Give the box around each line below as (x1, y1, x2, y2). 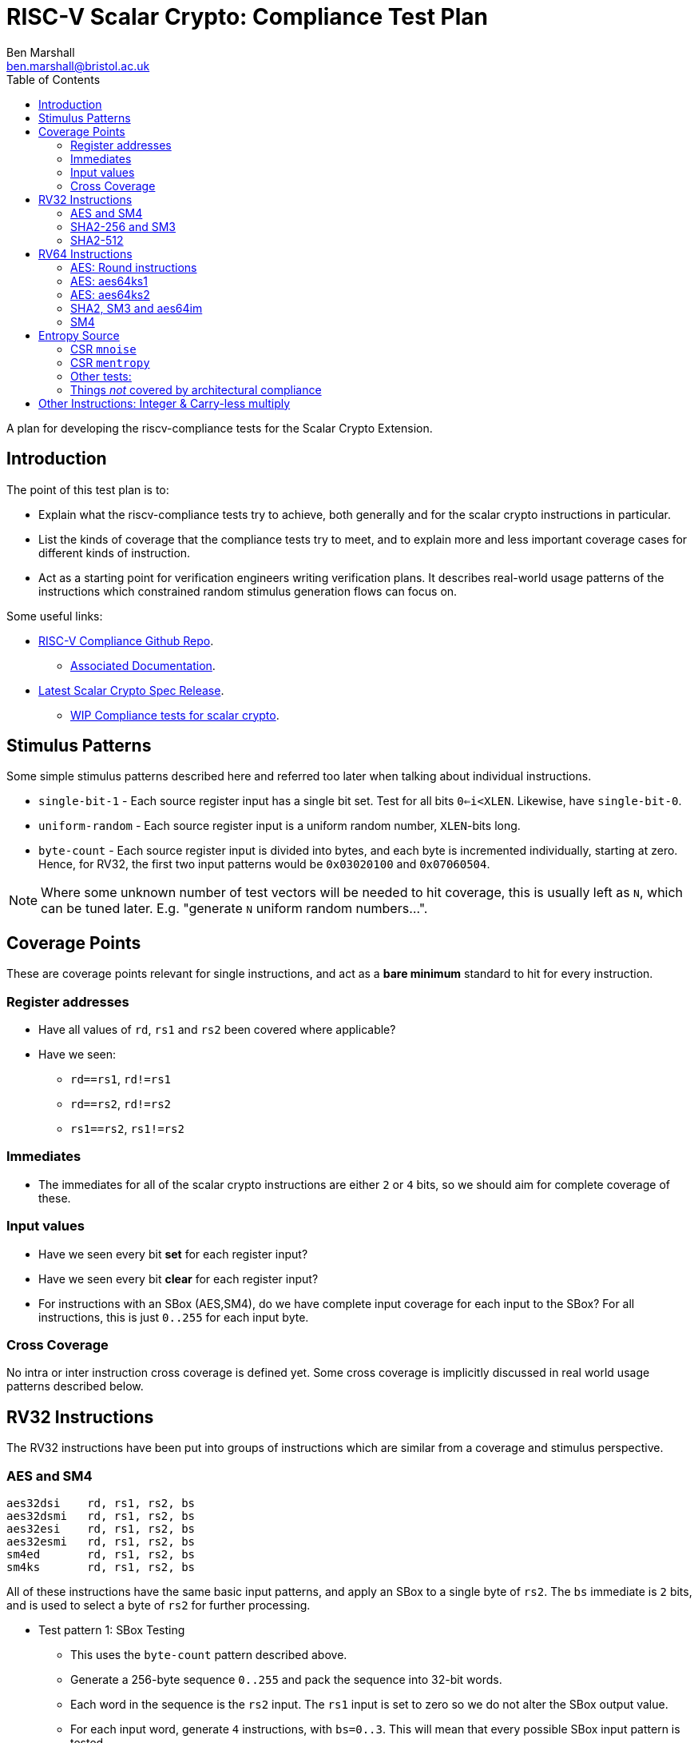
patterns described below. (6, 1379, 144, 1394)
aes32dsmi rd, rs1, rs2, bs (6, 1509, 196, 1522)
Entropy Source (38, 328, 120, 342)
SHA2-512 (70, 233, 124, 247)
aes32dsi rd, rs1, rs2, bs (6, 1496, 196, 1510)
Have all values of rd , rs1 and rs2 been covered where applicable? (38, 1023, 396, 1037)
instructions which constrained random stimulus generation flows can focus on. (38, 584, 458, 598)
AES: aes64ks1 (70, 273, 148, 288)
